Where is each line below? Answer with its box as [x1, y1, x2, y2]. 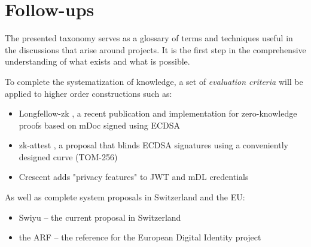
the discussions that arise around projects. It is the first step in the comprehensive [5, 43, 306, 56]
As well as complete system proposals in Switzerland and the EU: [5, 191, 245, 203]
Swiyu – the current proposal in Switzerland [19, 211, 181, 223]
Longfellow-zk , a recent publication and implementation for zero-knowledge [19, 107, 297, 120]
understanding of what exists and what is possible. [5, 55, 190, 68]
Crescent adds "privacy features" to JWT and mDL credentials [19, 170, 249, 183]
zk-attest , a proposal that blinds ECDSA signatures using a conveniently [19, 139, 288, 151]
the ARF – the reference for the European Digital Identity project [19, 231, 261, 243]
